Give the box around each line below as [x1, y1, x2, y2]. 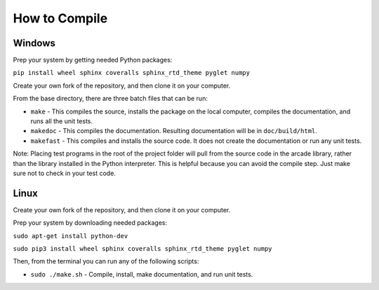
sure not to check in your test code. [13, 169, 116, 177]
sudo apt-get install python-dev [13, 232, 128, 240]
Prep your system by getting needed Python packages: [13, 56, 173, 64]
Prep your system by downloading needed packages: [13, 219, 168, 227]
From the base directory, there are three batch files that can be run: [13, 95, 208, 103]
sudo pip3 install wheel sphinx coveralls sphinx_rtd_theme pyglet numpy [13, 245, 273, 253]
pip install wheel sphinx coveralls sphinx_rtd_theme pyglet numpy [13, 69, 251, 77]
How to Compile [13, 11, 108, 26]
